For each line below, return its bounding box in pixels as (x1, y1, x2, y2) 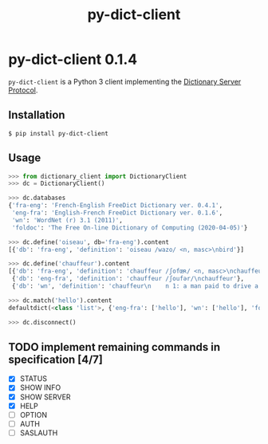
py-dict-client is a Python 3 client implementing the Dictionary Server (8, 77, 242, 86)
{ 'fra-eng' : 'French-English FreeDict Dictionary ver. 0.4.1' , (8, 202, 223, 210)
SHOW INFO (19, 383, 61, 392)
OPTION (19, 410, 48, 419)
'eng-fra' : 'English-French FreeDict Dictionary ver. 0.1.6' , (11, 209, 223, 217)
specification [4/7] (8, 352, 104, 366)
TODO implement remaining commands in (8, 340, 221, 354)
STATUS (19, 374, 48, 383)
